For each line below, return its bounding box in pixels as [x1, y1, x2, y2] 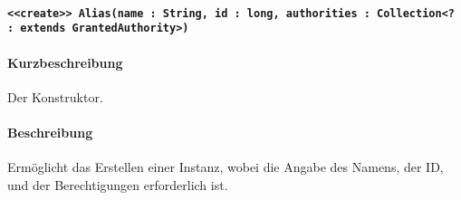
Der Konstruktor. [7, 87, 103, 106]
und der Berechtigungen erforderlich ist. [7, 175, 228, 194]
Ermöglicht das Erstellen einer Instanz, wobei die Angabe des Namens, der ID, [7, 157, 444, 176]
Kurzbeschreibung [7, 52, 123, 71]
